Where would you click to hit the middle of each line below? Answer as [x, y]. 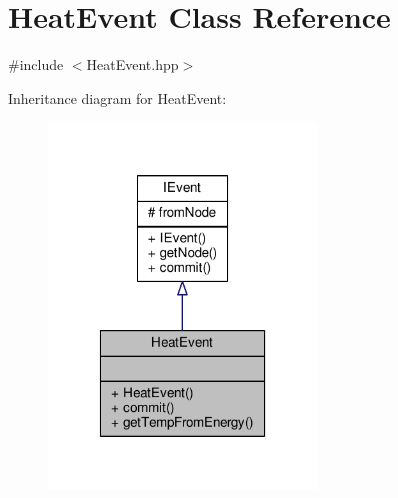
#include [36, 64]
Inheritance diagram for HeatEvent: [117, 97]
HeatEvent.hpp [132, 64]
